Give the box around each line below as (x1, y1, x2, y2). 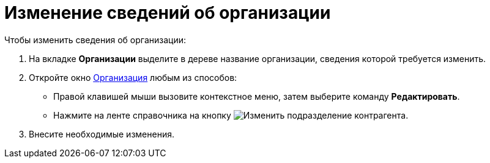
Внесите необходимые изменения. (29, 128, 174, 139)
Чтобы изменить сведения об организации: (4, 34, 187, 45)
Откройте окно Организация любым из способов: (29, 72, 237, 83)
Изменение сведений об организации (4, 2, 331, 23)
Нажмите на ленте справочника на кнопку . (53, 109, 409, 120)
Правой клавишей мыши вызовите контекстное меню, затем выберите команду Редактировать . (53, 91, 460, 102)
